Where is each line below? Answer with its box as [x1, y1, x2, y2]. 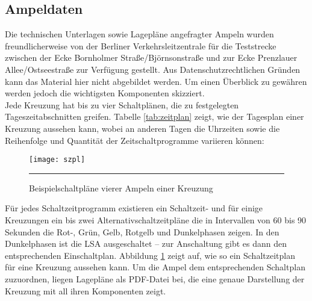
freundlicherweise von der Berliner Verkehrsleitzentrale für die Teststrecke [5, 39, 276, 52]
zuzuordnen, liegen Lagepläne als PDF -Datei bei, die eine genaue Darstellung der [5, 272, 305, 285]
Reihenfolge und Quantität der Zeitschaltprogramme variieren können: [5, 134, 264, 146]
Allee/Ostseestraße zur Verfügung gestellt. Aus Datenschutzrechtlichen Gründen [5, 63, 301, 75]
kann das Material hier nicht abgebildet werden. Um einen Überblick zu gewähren [5, 75, 307, 87]
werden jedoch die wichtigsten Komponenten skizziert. [5, 87, 205, 99]
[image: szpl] [29, 155, 86, 164]
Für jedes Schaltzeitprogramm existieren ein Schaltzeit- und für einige [5, 202, 263, 214]
